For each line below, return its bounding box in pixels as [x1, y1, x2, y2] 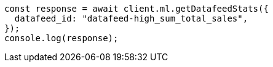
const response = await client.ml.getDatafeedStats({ [4, 4, 269, 14]
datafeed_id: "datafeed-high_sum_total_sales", [14, 14, 248, 23]
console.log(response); [4, 33, 119, 43]
